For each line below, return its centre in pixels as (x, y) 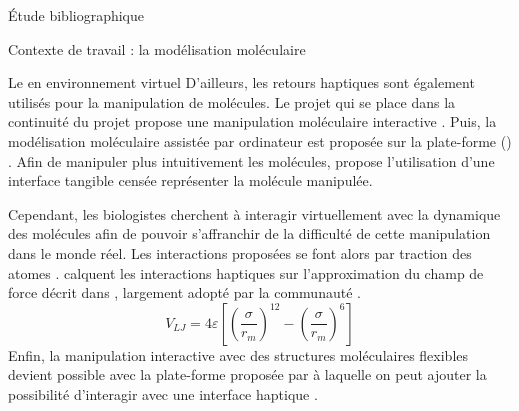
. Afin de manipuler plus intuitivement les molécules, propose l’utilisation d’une (251, 160)
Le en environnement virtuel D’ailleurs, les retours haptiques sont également (241, 82)
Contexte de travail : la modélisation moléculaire (157, 48)
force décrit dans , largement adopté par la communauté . (184, 292)
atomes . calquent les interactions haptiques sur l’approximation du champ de (246, 272)
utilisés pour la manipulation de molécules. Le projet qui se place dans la (232, 101)
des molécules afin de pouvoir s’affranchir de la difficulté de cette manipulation (249, 233)
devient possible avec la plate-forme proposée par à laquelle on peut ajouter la (247, 374)
